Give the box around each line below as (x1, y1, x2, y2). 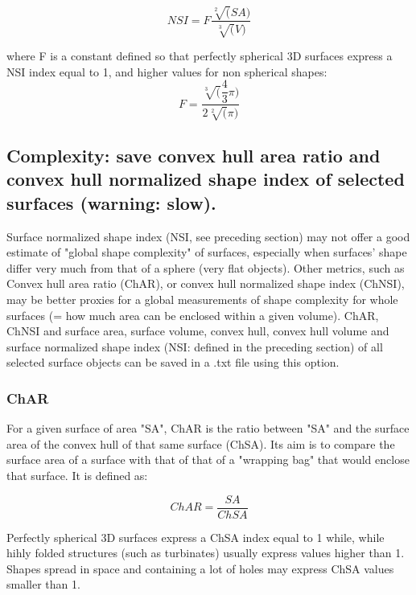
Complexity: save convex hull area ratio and (6, 143, 381, 168)
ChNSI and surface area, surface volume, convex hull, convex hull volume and (6, 322, 389, 339)
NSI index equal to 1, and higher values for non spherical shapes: (6, 63, 327, 80)
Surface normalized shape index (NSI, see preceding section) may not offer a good (6, 228, 410, 244)
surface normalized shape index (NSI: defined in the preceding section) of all (6, 338, 383, 355)
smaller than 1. (6, 576, 80, 593)
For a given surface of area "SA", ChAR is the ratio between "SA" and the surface (6, 420, 410, 437)
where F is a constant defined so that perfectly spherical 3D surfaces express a (6, 47, 393, 64)
